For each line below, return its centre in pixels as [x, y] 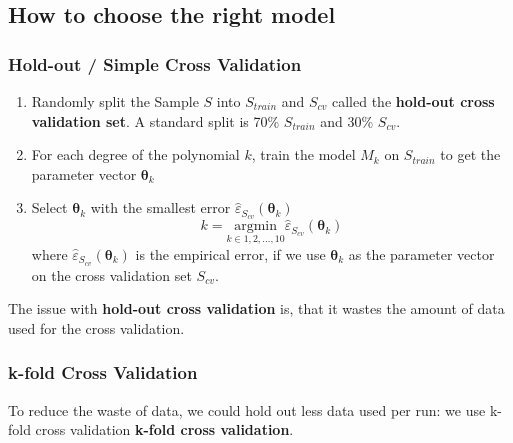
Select [49, 207]
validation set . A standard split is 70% [155, 120]
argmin [255, 226]
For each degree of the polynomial [135, 154]
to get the [470, 154]
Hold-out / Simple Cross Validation [155, 63]
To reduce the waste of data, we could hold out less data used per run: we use [247, 409]
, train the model [303, 154]
